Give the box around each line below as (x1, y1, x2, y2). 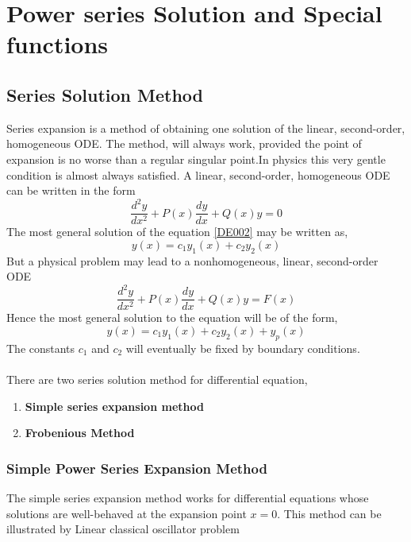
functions (6, 28, 109, 60)
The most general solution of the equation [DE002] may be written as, (6, 223, 348, 240)
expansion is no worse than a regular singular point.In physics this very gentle (6, 150, 386, 167)
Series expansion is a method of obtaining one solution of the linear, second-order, (6, 119, 405, 136)
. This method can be (277, 505, 382, 521)
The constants (6, 339, 75, 356)
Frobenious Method (25, 424, 135, 441)
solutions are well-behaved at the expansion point (6, 505, 247, 521)
